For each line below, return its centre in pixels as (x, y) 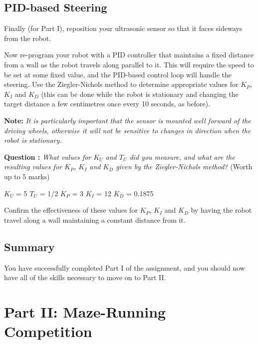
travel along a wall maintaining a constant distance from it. (95, 219)
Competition (48, 331)
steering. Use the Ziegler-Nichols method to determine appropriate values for (121, 84)
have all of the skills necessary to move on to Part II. (85, 277)
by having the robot (221, 210)
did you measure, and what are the (182, 157)
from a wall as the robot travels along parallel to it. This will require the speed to (129, 64)
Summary (29, 246)
